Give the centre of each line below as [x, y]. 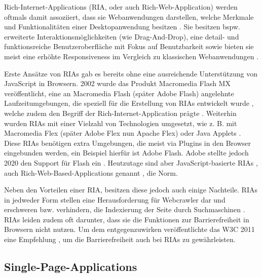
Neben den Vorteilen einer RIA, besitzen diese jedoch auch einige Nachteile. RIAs [131, 190]
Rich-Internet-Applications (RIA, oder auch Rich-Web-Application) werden [121, 7]
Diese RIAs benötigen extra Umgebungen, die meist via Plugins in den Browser [127, 143]
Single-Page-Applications [71, 267]
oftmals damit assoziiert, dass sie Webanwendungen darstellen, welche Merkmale [129, 16]
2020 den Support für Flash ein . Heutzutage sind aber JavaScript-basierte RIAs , [131, 162]
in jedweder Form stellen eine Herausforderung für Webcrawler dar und [115, 199]
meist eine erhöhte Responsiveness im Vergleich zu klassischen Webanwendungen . [132, 56]
